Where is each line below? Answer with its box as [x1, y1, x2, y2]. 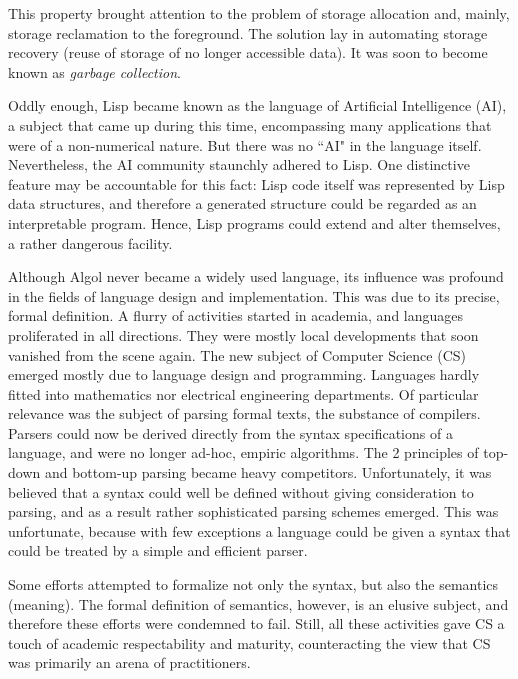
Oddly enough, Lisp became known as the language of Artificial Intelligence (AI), [8, 95, 507, 116]
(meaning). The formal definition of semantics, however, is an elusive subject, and [8, 593, 509, 614]
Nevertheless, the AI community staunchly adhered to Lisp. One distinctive [8, 154, 470, 175]
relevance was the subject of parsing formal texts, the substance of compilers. [8, 403, 481, 424]
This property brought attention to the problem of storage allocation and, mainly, [8, 3, 510, 23]
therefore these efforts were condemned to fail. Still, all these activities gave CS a [8, 613, 505, 634]
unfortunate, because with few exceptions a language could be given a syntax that [8, 520, 511, 541]
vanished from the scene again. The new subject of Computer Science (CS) [8, 344, 466, 365]
